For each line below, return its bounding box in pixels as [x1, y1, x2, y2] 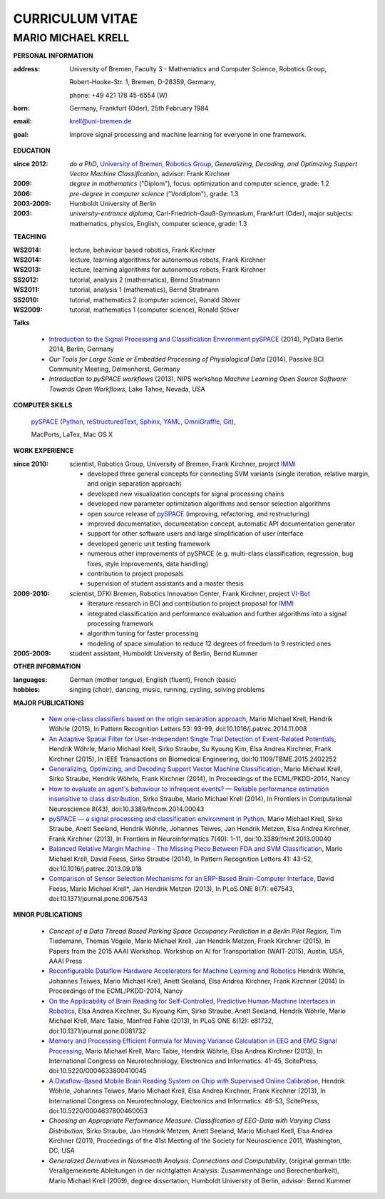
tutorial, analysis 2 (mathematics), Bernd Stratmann [69, 275, 220, 284]
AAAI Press [48, 956, 83, 966]
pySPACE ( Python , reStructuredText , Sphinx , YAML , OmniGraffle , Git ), [31, 417, 236, 426]
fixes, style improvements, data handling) [87, 559, 209, 568]
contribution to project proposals [87, 569, 184, 578]
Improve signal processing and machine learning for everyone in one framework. [69, 130, 307, 138]
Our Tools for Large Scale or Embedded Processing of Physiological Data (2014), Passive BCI [48, 354, 324, 363]
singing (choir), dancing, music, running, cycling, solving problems [69, 685, 265, 694]
